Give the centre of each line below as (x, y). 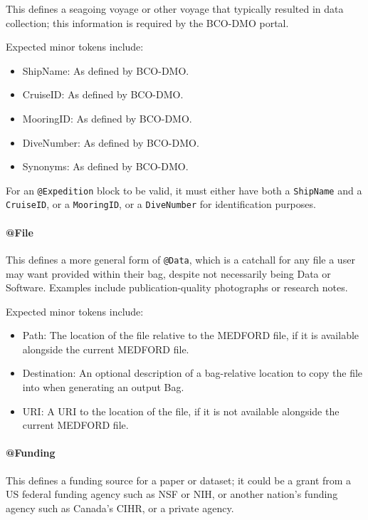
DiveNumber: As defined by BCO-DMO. (111, 142)
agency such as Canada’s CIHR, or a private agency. (120, 508)
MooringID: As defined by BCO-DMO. (107, 118)
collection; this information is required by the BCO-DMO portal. (147, 22)
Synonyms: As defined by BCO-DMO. (105, 166)
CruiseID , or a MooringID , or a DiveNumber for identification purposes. (161, 204)
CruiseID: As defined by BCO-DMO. (103, 94)
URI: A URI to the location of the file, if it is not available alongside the (181, 411)
